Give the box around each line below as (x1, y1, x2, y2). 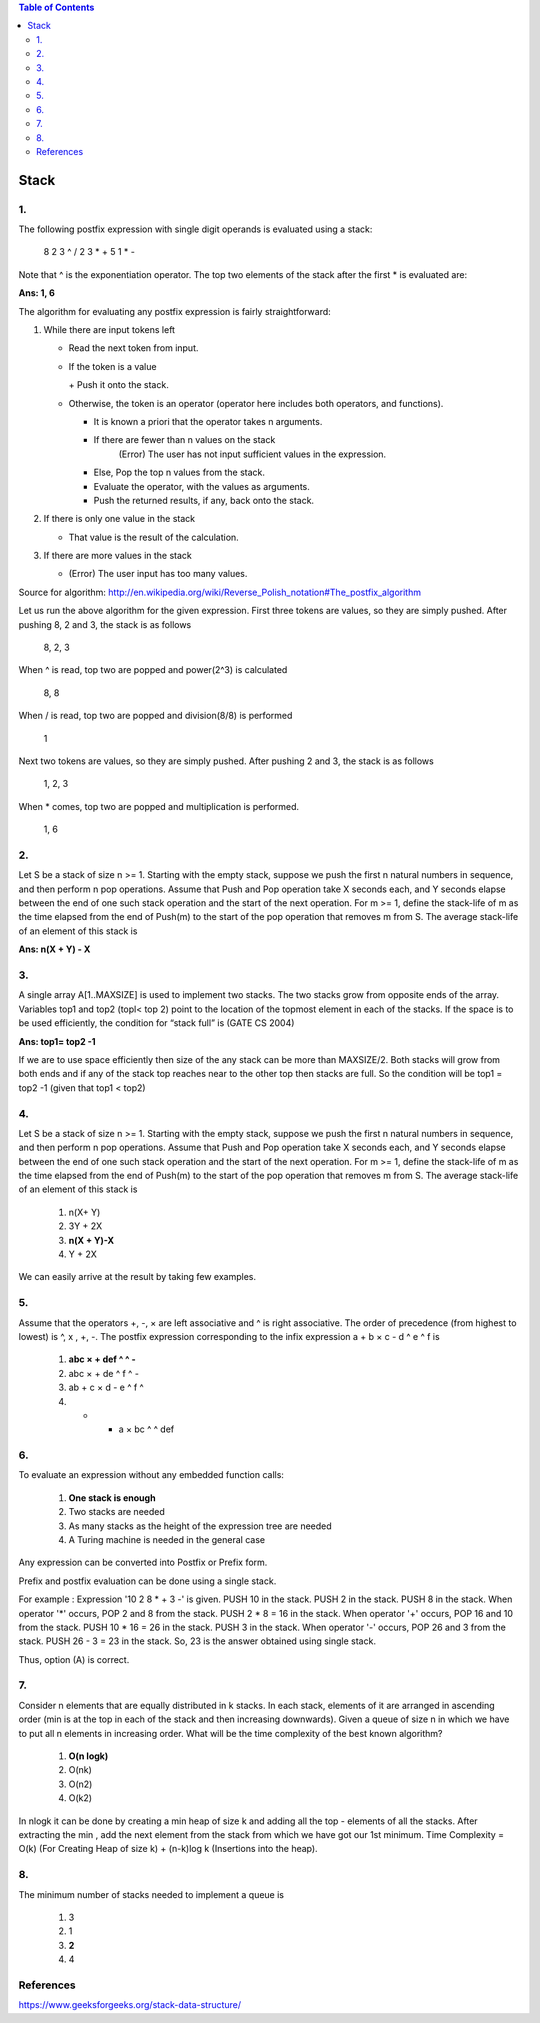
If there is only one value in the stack (43, 513, 196, 525)
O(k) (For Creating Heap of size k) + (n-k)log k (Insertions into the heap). (18, 1843, 319, 1855)
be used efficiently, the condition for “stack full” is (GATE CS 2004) (18, 1017, 295, 1029)
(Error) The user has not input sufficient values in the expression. (118, 448, 387, 460)
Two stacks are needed (68, 1506, 165, 1518)
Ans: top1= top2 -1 (18, 1035, 96, 1047)
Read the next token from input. (68, 342, 199, 354)
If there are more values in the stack (43, 550, 192, 562)
